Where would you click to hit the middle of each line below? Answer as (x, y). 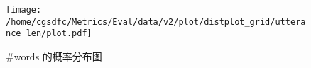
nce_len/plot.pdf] (49, 34)
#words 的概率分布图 (54, 56)
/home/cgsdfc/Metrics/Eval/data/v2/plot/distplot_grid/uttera (156, 22)
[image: (24, 10)
